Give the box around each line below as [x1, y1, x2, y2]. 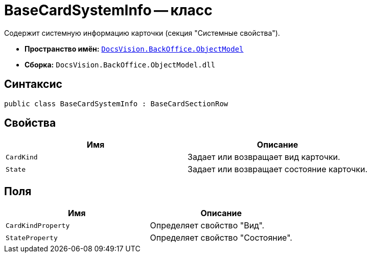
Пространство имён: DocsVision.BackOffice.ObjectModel [25, 44, 244, 53]
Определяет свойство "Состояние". [150, 232, 292, 243]
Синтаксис [4, 78, 62, 91]
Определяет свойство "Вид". [150, 220, 265, 231]
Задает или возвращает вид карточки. [188, 152, 340, 162]
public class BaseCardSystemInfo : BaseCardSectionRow [4, 99, 228, 108]
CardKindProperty [6, 221, 70, 229]
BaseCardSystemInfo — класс [4, 2, 213, 19]
